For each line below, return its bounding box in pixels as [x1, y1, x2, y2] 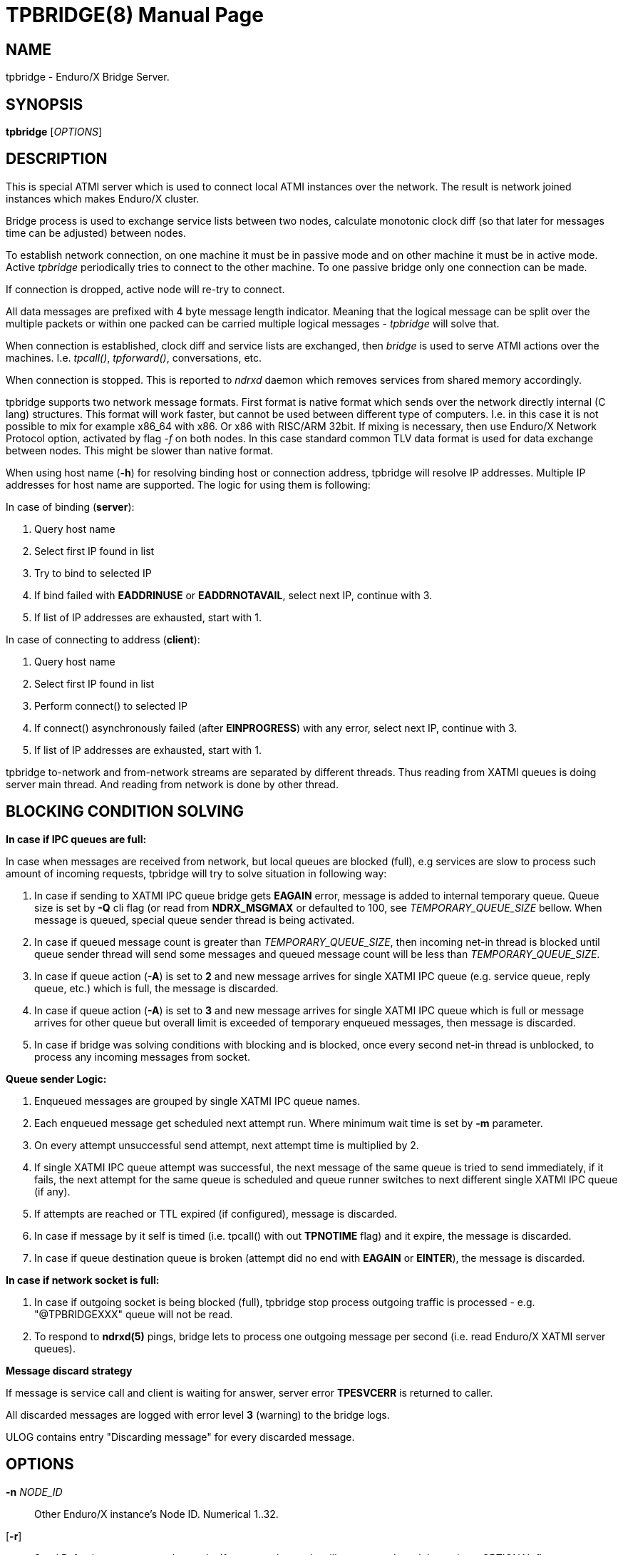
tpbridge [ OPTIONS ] [6, 126, 103, 138]
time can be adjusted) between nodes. [6, 226, 187, 239]
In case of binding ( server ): [6, 500, 135, 513]
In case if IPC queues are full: [6, 832, 147, 845]
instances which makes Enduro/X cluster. [6, 192, 200, 205]
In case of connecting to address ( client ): [6, 633, 200, 646]
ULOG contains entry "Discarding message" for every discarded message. [6, 1430, 355, 1443]
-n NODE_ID [6, 1485, 63, 1498]
